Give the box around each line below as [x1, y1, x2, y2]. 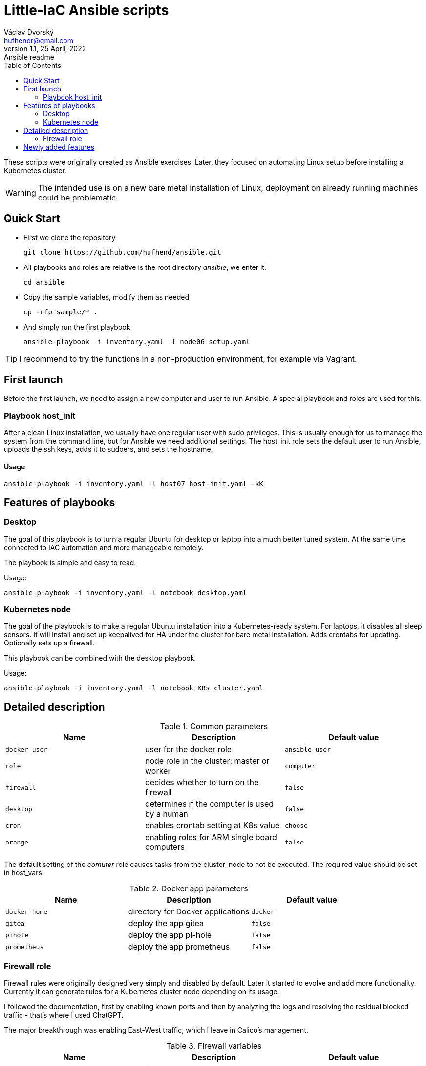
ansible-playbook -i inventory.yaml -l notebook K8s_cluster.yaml [4, 684, 264, 692]
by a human [145, 809, 188, 819]
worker [145, 766, 171, 776]
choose [284, 822, 308, 829]
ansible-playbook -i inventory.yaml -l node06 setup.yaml [23, 337, 250, 346]
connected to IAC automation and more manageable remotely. [4, 543, 204, 552]
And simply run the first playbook [23, 322, 130, 331]
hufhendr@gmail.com [4, 36, 73, 44]
